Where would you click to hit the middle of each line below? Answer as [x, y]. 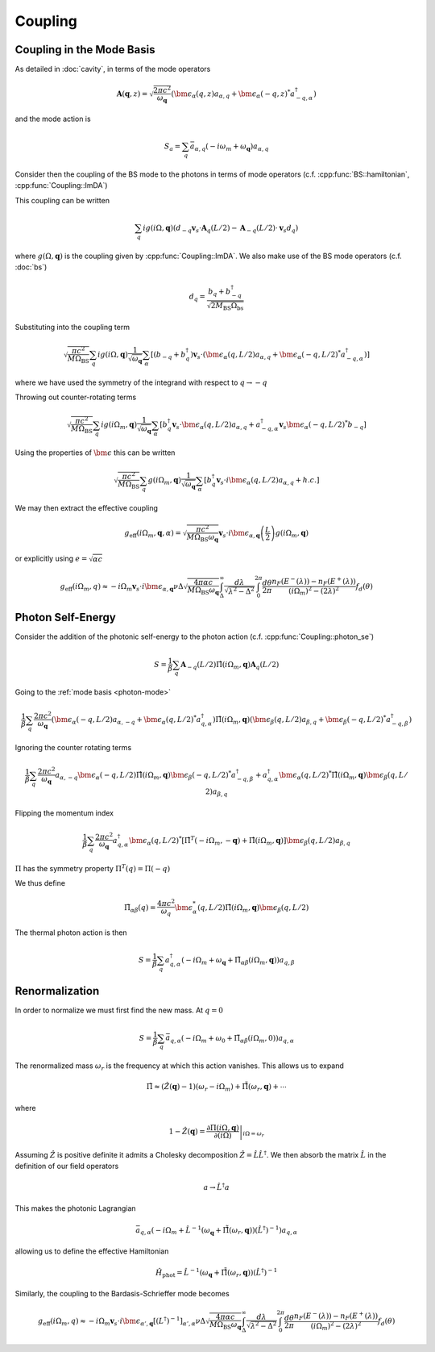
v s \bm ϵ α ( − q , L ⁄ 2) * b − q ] [323, 425]
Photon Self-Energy [65, 618]
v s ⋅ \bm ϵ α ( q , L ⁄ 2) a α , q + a [216, 426]
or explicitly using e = [51, 559]
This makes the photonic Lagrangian [75, 1208]
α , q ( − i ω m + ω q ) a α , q [232, 147]
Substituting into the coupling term [72, 327]
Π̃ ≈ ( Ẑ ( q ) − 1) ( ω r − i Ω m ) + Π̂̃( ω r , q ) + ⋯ [217, 1087]
